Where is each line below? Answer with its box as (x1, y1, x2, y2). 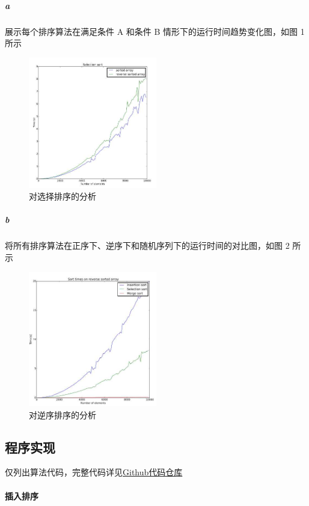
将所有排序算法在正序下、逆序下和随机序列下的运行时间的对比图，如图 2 (5, 239, 290, 252)
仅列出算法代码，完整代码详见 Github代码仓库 (5, 466, 183, 478)
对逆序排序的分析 (29, 408, 96, 421)
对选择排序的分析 (29, 190, 96, 203)
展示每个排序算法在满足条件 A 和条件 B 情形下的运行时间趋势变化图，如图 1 (5, 25, 305, 37)
